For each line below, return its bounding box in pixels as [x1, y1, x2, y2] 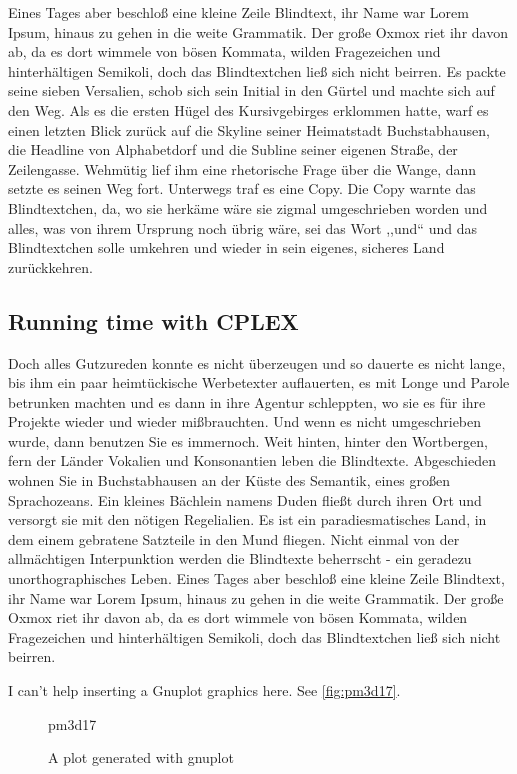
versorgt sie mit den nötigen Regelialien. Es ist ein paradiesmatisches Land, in [8, 509, 487, 530]
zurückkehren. [8, 256, 93, 277]
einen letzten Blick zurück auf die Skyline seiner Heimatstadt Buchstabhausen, [8, 119, 490, 140]
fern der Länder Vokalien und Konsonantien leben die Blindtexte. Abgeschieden [8, 450, 496, 471]
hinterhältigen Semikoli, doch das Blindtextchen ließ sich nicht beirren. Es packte [8, 60, 506, 81]
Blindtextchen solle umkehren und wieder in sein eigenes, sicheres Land [8, 237, 445, 258]
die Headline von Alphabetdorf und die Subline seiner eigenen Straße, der [8, 139, 458, 160]
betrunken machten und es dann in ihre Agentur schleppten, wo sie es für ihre [8, 391, 486, 412]
